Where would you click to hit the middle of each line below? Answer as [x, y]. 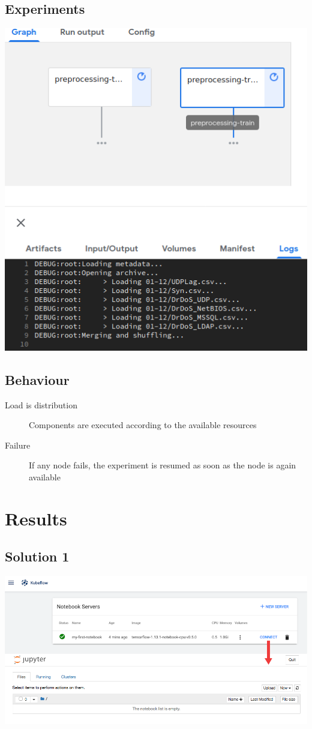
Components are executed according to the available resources [143, 425]
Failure [18, 445]
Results [36, 518]
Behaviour [37, 379]
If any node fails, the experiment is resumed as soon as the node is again [163, 465]
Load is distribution [41, 404]
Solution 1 [37, 556]
